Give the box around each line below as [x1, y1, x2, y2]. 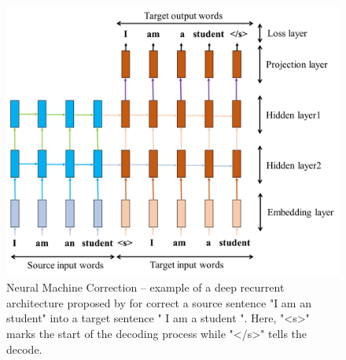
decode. [6, 340, 42, 357]
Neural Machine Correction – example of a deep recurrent [6, 279, 285, 296]
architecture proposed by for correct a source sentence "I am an [6, 294, 311, 310]
